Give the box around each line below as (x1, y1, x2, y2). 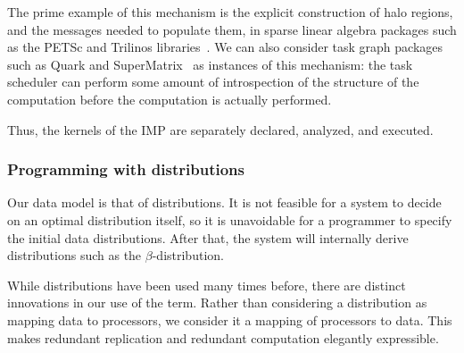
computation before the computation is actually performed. (7, 89, 332, 108)
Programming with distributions (7, 158, 244, 181)
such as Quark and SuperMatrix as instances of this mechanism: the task (7, 55, 413, 73)
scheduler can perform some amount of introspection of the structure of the (7, 72, 419, 91)
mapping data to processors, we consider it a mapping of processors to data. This (7, 310, 452, 329)
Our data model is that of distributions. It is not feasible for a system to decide (7, 193, 442, 212)
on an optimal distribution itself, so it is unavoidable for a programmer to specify (7, 210, 452, 229)
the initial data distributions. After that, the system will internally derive (7, 228, 409, 247)
